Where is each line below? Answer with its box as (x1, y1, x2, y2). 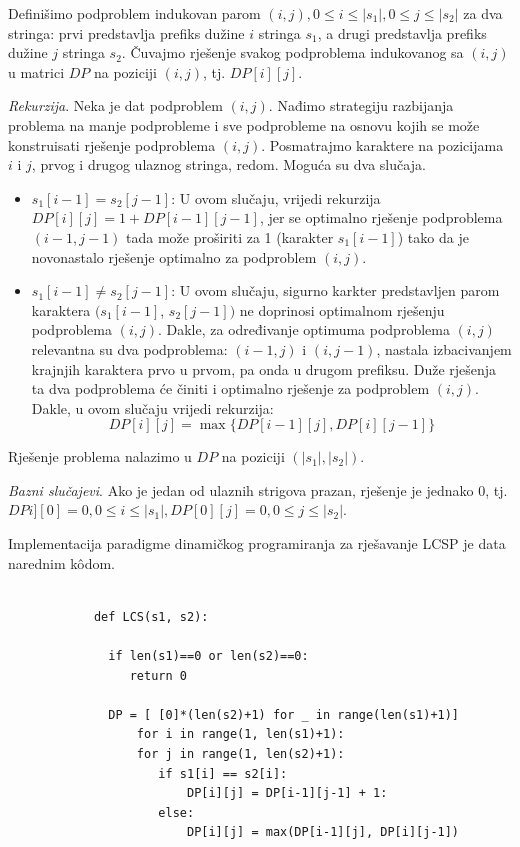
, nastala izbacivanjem (376, 338, 512, 359)
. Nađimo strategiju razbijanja (268, 95, 454, 116)
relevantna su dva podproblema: (31, 338, 228, 359)
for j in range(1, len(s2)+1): (136, 747, 345, 761)
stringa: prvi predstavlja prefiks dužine (8, 22, 245, 43)
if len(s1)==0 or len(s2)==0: (108, 649, 309, 664)
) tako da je (397, 226, 469, 247)
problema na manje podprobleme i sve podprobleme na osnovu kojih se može (8, 114, 480, 135)
